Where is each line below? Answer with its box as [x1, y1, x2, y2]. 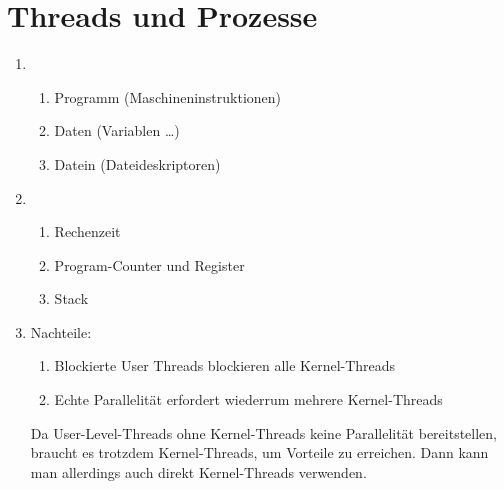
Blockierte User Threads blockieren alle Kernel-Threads [54, 355, 396, 376]
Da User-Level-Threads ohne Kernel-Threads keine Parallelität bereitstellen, [30, 422, 498, 443]
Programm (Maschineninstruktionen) [54, 86, 282, 107]
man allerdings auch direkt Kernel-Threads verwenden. [30, 461, 367, 482]
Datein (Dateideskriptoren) [54, 153, 221, 174]
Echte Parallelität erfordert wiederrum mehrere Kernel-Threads [54, 389, 443, 410]
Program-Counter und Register [54, 254, 245, 275]
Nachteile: [30, 321, 92, 342]
